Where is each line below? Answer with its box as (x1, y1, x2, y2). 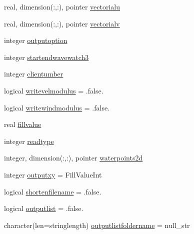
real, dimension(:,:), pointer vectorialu (4, 1, 120, 11)
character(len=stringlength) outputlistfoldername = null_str (4, 219, 190, 230)
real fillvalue (4, 119, 41, 129)
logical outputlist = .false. (4, 203, 83, 213)
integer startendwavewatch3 (4, 51, 89, 62)
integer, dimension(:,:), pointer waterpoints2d (4, 152, 143, 163)
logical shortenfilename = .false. (4, 186, 101, 196)
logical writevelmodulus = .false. (4, 85, 103, 95)
